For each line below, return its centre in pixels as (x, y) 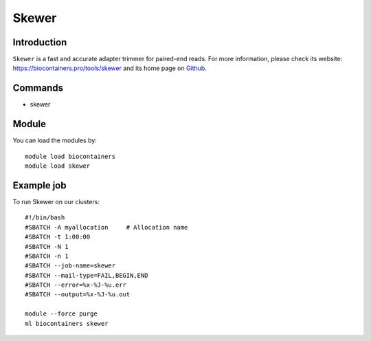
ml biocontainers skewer (67, 323)
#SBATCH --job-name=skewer (70, 266)
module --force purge (61, 314)
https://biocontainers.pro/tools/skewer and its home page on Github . (110, 68)
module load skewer (58, 166)
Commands (38, 88)
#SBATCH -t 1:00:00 (58, 237)
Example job (40, 185)
